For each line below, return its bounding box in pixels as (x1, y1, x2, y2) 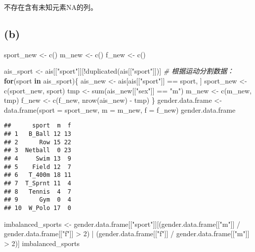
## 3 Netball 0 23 (4, 147, 72, 154)
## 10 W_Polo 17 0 (4, 204, 72, 211)
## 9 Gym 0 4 (4, 196, 72, 204)
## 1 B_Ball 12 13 (4, 130, 72, 138)
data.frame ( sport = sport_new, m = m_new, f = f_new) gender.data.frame (4, 104, 236, 115)
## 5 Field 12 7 (4, 163, 72, 170)
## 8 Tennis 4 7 (4, 188, 72, 195)
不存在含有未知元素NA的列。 (4, 2, 97, 12)
